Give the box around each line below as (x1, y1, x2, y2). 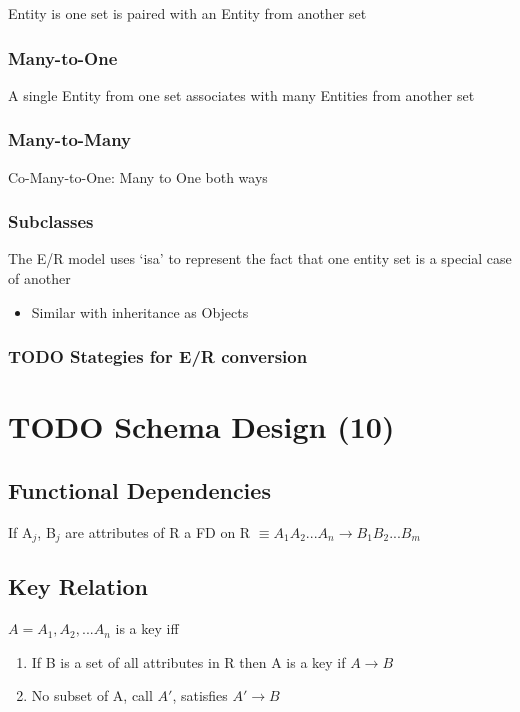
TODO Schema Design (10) (8, 406, 395, 447)
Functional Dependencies (8, 474, 271, 505)
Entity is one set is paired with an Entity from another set (8, 3, 367, 23)
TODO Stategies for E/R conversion (8, 344, 308, 369)
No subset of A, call (31, 685, 153, 706)
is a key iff (115, 618, 179, 639)
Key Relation (8, 571, 148, 602)
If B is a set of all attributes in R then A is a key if (31, 651, 346, 672)
